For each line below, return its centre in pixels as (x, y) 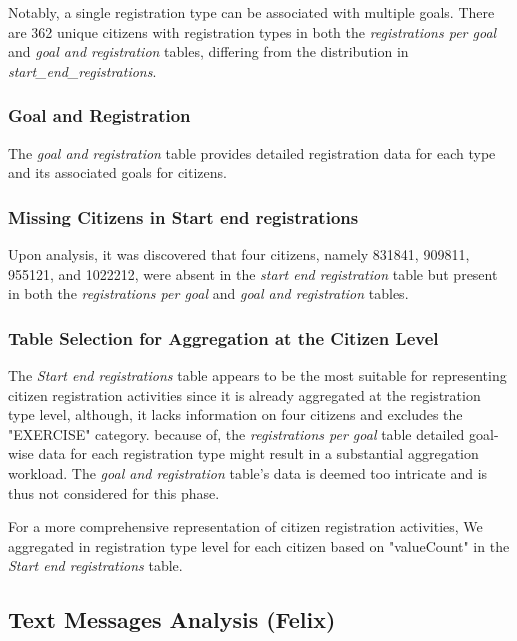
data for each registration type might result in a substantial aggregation (258, 453)
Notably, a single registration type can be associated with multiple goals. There (251, 12)
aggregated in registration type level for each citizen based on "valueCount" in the (259, 545)
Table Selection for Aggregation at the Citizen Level (223, 337)
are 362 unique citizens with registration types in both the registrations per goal (252, 31)
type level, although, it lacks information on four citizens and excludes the (235, 414)
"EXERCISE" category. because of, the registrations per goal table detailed (236, 433)
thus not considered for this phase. (114, 492)
